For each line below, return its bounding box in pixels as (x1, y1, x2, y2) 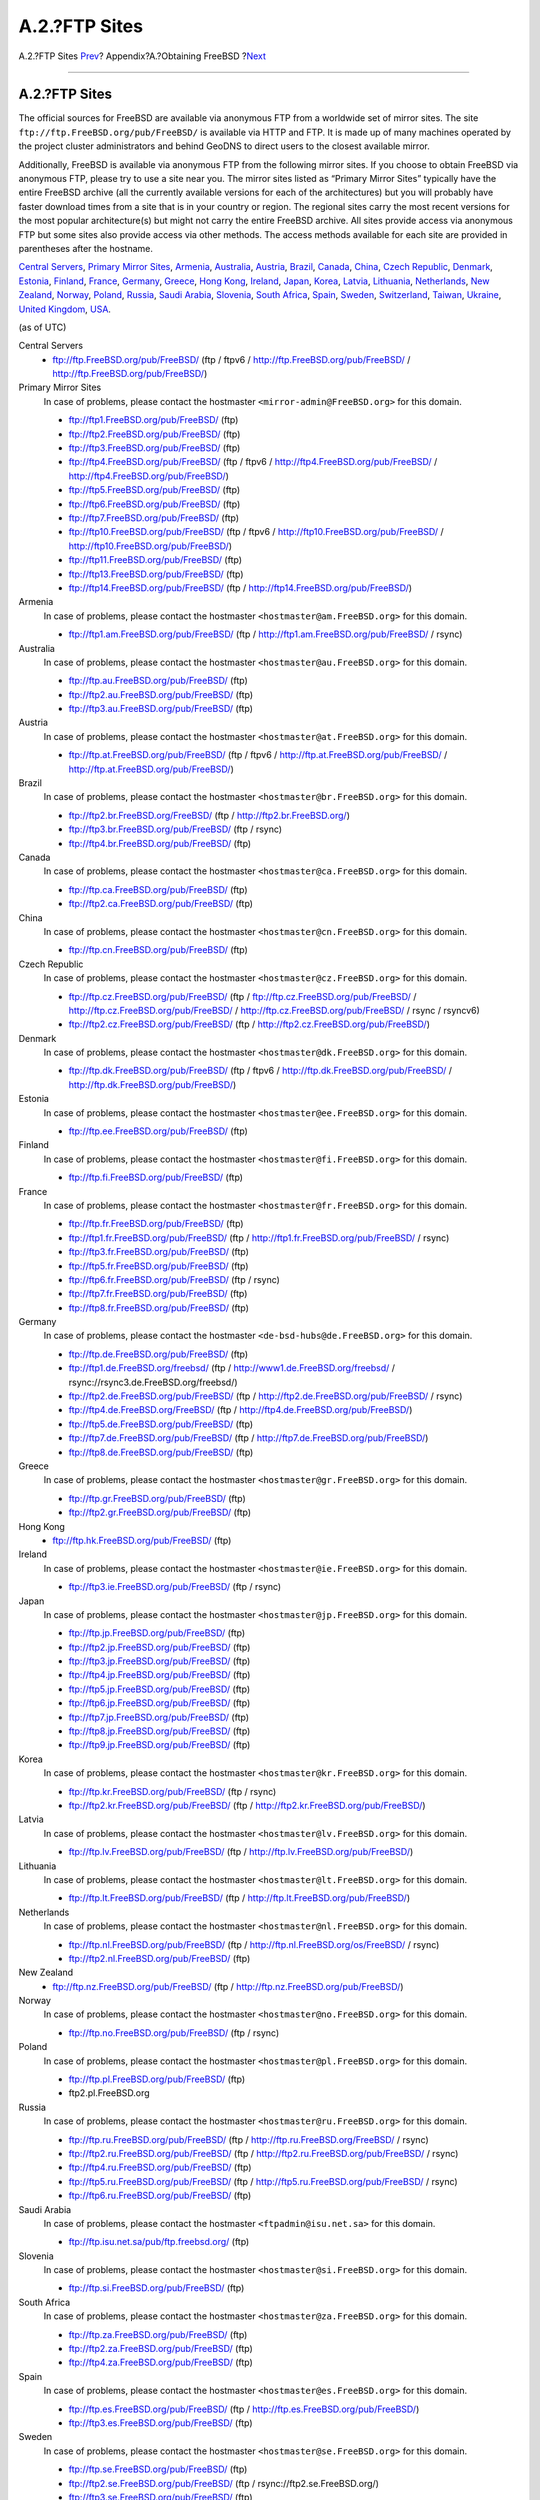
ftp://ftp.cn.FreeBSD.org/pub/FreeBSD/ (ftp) (68, 944, 249, 956)
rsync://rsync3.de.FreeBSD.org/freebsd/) (68, 1376, 239, 1388)
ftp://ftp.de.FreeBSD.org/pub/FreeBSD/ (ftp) (68, 1348, 249, 1360)
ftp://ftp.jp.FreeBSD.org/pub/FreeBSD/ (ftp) (68, 1627, 246, 1639)
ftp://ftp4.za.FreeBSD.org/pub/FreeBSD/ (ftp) (68, 2356, 254, 2369)
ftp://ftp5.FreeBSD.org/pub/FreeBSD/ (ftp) (68, 484, 241, 496)
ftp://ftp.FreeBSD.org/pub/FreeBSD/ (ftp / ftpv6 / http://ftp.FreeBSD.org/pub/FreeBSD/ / (52, 353, 411, 365)
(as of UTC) (18, 321, 67, 333)
